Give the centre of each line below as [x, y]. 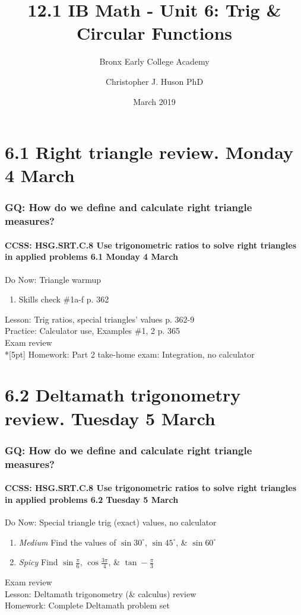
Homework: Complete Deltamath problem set [87, 605]
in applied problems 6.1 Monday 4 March [91, 256]
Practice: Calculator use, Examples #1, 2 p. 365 [92, 331]
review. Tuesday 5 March [110, 418]
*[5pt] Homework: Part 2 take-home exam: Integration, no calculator [130, 354]
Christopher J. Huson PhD [154, 81]
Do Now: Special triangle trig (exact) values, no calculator [111, 522]
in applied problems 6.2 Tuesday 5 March [92, 499]
